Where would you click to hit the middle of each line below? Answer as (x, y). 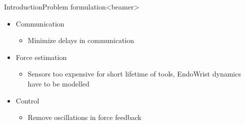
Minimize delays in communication (81, 40)
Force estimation (41, 57)
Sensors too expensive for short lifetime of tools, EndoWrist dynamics (134, 74)
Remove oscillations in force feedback (84, 117)
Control (27, 100)
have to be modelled (58, 83)
